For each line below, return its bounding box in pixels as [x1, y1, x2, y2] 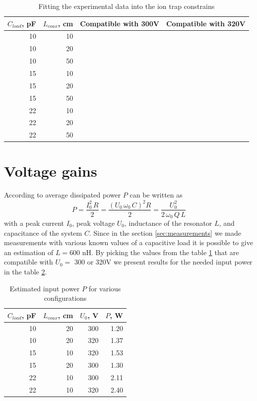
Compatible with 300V [80, 18, 159, 28]
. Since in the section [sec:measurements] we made [89, 227, 241, 238]
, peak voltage [72, 218, 115, 228]
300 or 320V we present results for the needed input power [74, 257, 253, 267]
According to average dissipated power [4, 190, 121, 200]
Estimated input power [9, 283, 80, 293]
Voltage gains [4, 161, 97, 181]
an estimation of [4, 247, 54, 257]
